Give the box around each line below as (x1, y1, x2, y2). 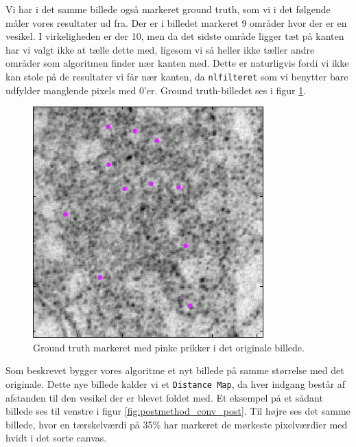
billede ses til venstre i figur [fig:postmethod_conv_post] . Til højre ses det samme (5, 404, 351, 418)
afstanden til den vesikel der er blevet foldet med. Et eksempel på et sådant (5, 390, 323, 404)
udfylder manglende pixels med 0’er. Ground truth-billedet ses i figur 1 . (5, 83, 307, 97)
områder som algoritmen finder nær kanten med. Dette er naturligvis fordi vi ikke (5, 56, 349, 70)
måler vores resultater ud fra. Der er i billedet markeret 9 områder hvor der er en (5, 15, 347, 30)
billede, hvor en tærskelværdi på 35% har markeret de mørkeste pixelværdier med (5, 417, 348, 431)
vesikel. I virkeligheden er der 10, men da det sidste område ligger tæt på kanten (5, 29, 344, 43)
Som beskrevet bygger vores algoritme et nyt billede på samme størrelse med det (5, 363, 344, 378)
